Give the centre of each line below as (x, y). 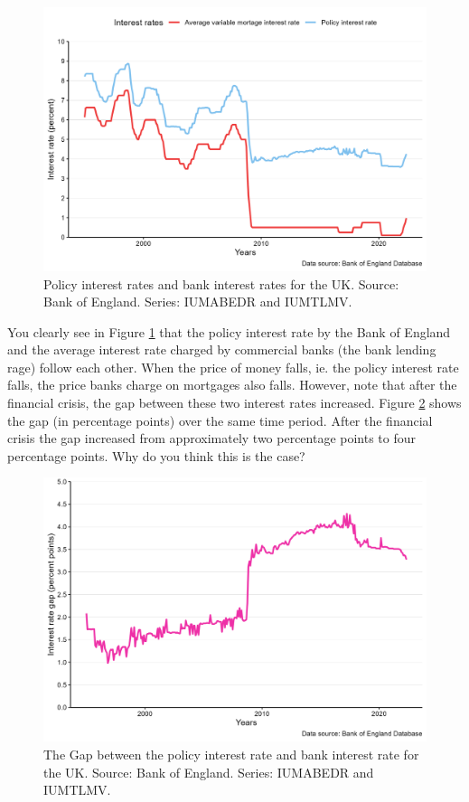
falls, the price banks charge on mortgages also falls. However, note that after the (232, 385)
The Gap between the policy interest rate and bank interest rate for (231, 754)
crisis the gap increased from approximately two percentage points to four (212, 438)
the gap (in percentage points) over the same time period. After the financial (220, 420)
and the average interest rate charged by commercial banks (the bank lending (222, 349)
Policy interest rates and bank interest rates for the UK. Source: (221, 283)
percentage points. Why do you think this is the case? (156, 455)
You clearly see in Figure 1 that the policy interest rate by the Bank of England (229, 331)
